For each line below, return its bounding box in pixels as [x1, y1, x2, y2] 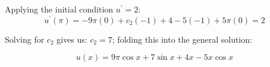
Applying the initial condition [5, 3, 114, 15]
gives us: [56, 33, 87, 45]
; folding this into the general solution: [112, 33, 252, 45]
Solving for [5, 33, 45, 45]
